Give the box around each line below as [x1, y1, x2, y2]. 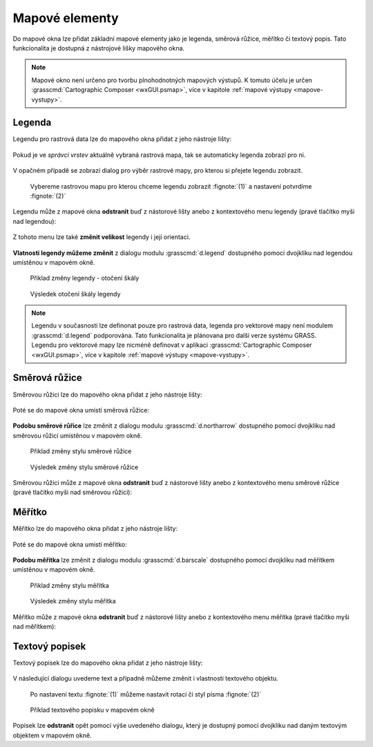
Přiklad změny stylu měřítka [30, 581, 110, 589]
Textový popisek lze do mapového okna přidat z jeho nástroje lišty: [12, 659, 203, 667]
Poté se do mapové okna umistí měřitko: [12, 540, 127, 549]
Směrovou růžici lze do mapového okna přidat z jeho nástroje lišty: [12, 390, 203, 399]
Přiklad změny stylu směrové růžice [30, 447, 132, 455]
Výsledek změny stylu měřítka [30, 597, 116, 605]
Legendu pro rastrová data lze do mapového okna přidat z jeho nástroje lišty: [12, 135, 231, 143]
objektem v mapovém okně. [12, 731, 93, 739]
